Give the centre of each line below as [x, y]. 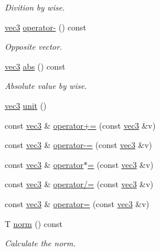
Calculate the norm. [40, 243]
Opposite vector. [34, 47]
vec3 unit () [26, 105]
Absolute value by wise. [46, 86]
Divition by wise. [35, 7]
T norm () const [34, 223]
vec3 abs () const [35, 66]
